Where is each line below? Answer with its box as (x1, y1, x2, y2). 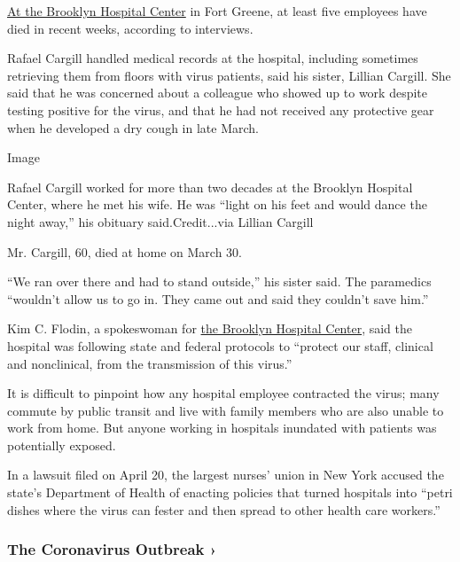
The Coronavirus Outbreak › (7, 538, 217, 560)
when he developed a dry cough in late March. (7, 118, 259, 137)
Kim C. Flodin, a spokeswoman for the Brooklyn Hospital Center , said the (7, 319, 413, 338)
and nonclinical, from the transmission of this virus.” (7, 354, 292, 372)
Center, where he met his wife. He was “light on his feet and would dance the (7, 195, 427, 214)
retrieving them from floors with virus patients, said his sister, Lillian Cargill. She (7, 66, 451, 84)
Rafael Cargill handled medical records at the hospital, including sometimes (7, 49, 418, 67)
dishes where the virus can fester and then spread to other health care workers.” (7, 500, 441, 519)
